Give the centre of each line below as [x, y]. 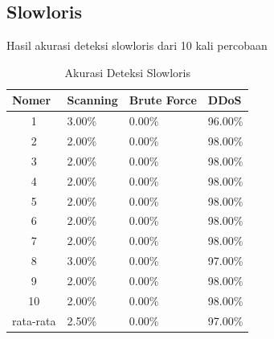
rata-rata [34, 320]
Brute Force [163, 100]
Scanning [92, 100]
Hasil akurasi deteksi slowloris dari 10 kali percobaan [137, 45]
